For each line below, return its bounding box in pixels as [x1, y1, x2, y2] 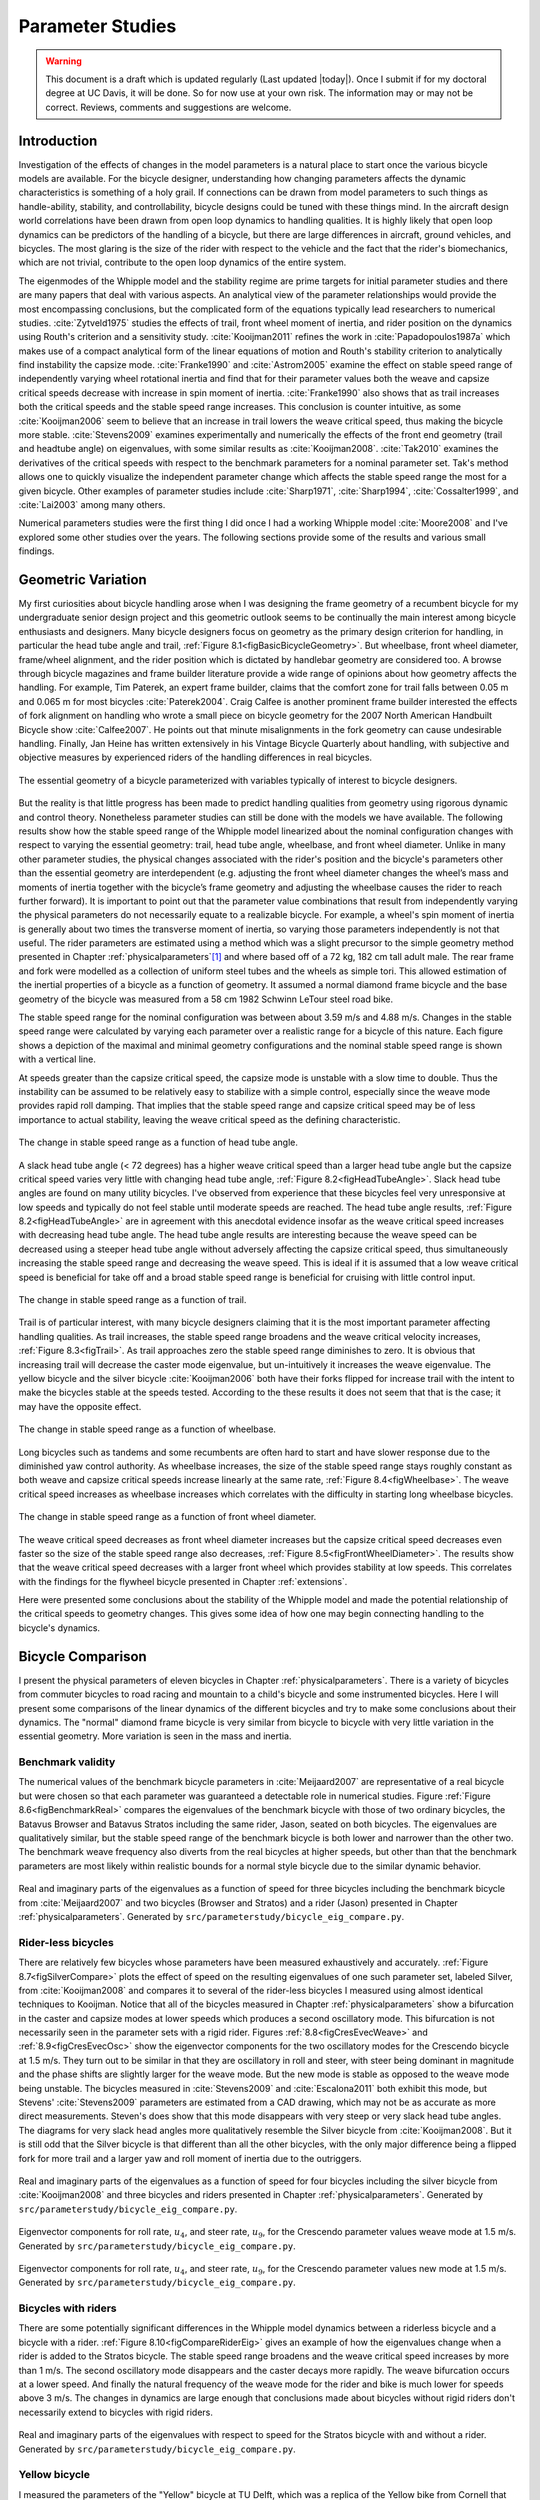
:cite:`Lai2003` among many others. [18, 499, 166, 510]
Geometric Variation [18, 571, 147, 588]
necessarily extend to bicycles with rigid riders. [18, 2406, 214, 2418]
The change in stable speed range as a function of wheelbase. [18, 1423, 277, 1435]
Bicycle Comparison [18, 1648, 147, 1665]
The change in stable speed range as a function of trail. [18, 1294, 247, 1306]
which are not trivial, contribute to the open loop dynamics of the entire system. [18, 256, 347, 269]
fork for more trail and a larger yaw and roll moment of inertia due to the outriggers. [18, 2152, 362, 2164]
